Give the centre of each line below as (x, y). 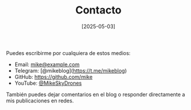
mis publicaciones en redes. (40, 101)
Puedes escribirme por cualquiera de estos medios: (68, 53)
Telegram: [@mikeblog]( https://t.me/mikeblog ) (71, 70)
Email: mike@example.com (47, 64)
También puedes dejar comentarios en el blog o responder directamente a (96, 94)
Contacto (98, 10)
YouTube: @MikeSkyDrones (48, 83)
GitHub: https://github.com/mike (53, 77)
